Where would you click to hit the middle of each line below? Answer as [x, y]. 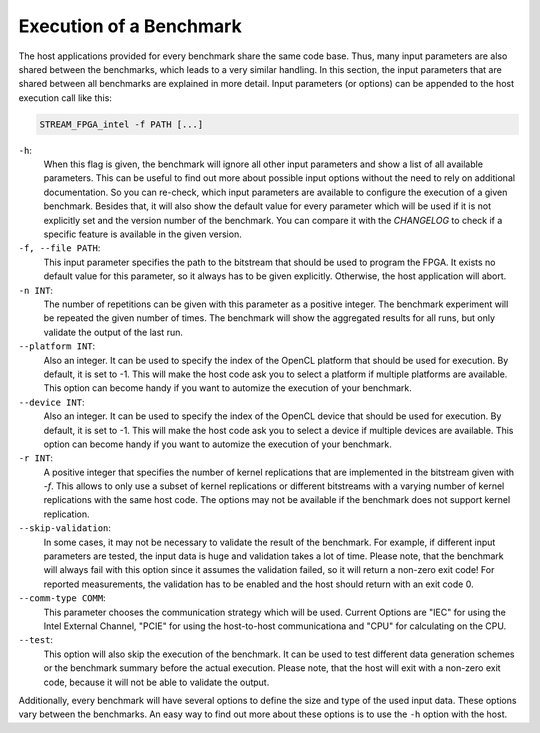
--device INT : [51, 402]
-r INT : [36, 458]
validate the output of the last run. [113, 332]
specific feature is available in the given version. [142, 234]
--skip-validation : [65, 528]
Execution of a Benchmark [130, 26]
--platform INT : [57, 346]
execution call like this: [65, 97]
